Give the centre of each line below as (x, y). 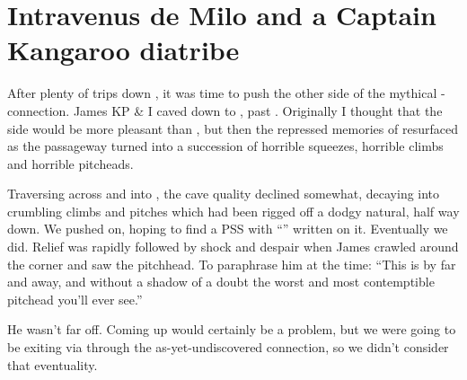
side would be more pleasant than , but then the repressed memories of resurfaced (233, 128)
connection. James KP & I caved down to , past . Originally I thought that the (225, 110)
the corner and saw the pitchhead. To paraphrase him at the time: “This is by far (232, 264)
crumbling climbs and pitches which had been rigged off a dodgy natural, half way (233, 211)
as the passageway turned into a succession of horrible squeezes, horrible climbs (225, 146)
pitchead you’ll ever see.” (75, 299)
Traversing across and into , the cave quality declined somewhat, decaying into (224, 194)
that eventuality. (53, 364)
